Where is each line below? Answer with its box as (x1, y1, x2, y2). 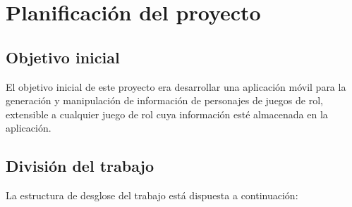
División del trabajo (6, 155, 154, 177)
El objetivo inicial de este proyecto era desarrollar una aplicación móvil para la (6, 79, 346, 94)
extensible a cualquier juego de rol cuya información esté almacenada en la (6, 106, 328, 121)
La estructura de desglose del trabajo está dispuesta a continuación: (6, 188, 298, 203)
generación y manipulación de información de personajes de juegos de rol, (6, 93, 323, 108)
